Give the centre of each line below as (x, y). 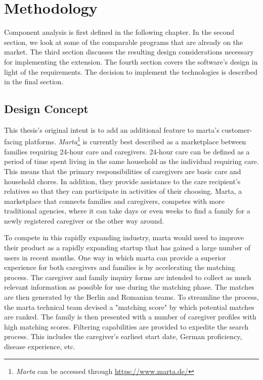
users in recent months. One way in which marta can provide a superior (115, 257)
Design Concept (46, 109)
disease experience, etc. (40, 346)
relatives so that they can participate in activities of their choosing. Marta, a (123, 191)
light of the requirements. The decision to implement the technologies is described (131, 71)
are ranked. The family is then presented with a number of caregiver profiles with (130, 317)
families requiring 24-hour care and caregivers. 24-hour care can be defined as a (127, 151)
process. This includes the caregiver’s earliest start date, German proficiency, (123, 336)
